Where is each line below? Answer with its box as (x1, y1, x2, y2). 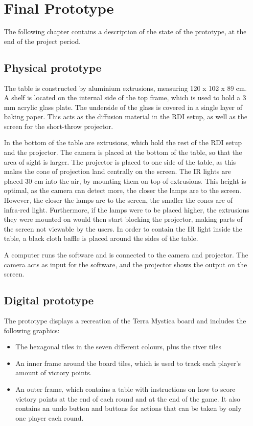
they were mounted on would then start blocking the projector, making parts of (4, 214, 243, 224)
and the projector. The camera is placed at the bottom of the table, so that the (4, 147, 242, 157)
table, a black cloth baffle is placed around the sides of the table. (4, 233, 198, 243)
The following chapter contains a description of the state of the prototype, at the (4, 26, 247, 37)
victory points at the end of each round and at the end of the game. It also (15, 393, 240, 404)
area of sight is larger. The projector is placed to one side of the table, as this (4, 156, 236, 167)
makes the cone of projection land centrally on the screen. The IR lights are (4, 166, 231, 176)
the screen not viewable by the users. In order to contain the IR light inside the (4, 223, 242, 234)
